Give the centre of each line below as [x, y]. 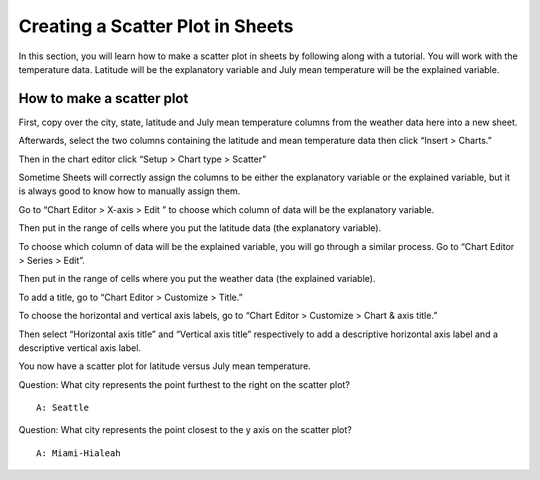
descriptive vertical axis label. [80, 347]
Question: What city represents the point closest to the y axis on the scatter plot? [185, 430]
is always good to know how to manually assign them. [129, 191]
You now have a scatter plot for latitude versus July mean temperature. [165, 366]
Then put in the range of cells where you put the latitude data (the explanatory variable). [200, 228]
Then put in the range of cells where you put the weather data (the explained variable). [197, 279]
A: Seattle [63, 408]
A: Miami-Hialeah [78, 453]
